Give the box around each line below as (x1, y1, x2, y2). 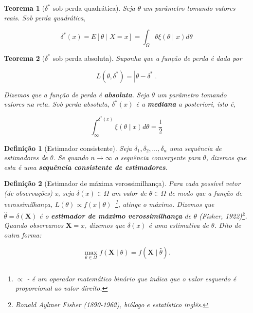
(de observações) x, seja (4, 188, 74, 198)
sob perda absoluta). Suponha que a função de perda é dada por (53, 53, 242, 63)
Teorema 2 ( (4, 53, 45, 63)
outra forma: (4, 229, 41, 239)
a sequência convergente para (114, 152, 201, 163)
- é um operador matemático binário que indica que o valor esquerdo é (27, 273, 236, 283)
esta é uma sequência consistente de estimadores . (4, 162, 168, 172)
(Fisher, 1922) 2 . (199, 209, 247, 221)
